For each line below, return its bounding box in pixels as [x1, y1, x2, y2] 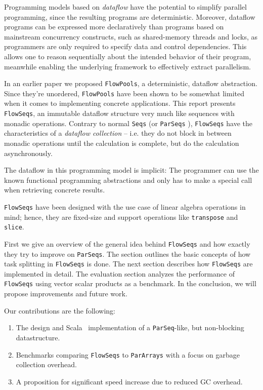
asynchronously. [4, 147, 53, 158]
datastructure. [16, 332, 60, 342]
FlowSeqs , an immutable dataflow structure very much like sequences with [4, 108, 235, 119]
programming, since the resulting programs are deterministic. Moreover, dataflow [4, 11, 255, 22]
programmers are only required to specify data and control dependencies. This [4, 41, 247, 52]
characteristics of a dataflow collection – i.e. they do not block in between [4, 128, 232, 138]
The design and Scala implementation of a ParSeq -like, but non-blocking [16, 322, 244, 333]
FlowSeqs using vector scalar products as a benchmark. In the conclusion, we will [4, 278, 256, 289]
